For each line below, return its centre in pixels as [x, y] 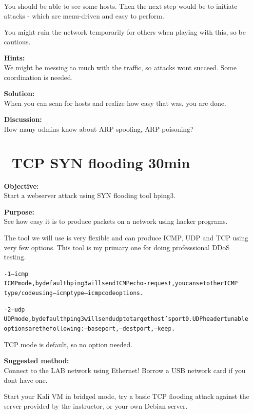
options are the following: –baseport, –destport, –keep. [89, 329]
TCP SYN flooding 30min [101, 162]
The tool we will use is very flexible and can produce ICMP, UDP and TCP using [126, 238]
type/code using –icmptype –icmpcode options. [74, 293]
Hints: [14, 58]
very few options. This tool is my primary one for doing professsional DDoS [117, 247]
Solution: [19, 93]
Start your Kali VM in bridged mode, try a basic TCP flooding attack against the [126, 396]
